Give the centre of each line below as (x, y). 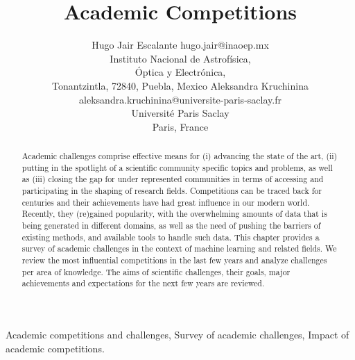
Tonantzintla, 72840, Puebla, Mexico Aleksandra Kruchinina (180, 85)
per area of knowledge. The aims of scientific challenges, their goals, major (156, 271)
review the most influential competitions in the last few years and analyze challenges (174, 260)
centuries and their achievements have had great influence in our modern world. (166, 202)
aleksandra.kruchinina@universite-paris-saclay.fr (180, 99)
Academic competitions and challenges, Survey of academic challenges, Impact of (177, 334)
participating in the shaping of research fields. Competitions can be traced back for (172, 191)
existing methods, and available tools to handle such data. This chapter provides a (171, 237)
